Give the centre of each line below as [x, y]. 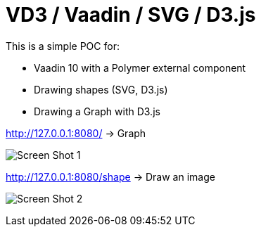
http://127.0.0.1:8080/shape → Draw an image [110, 176]
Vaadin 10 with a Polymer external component [140, 67]
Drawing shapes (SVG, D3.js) [101, 89]
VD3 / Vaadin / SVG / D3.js [131, 15]
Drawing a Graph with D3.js [97, 111]
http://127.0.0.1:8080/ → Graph [76, 133]
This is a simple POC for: [63, 46]
